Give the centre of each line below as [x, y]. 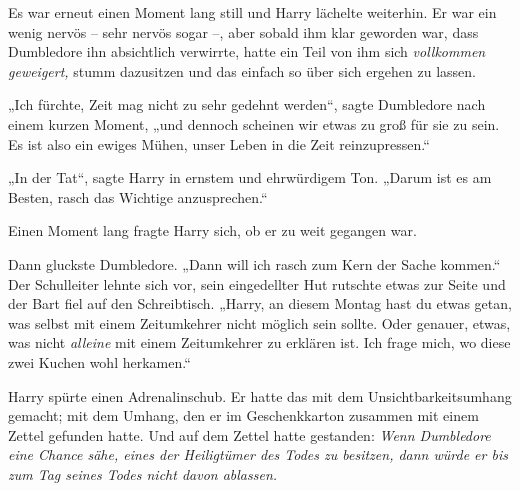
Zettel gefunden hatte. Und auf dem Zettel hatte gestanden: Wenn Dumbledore [249, 434]
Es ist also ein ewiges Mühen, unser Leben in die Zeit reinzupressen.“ [219, 143]
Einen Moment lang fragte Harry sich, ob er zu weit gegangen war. [212, 230]
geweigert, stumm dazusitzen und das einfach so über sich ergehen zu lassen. [242, 70]
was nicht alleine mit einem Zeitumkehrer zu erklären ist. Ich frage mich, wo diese [259, 342]
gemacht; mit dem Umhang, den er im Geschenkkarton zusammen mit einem [243, 415]
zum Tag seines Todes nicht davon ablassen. [143, 473]
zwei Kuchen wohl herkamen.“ [99, 361]
